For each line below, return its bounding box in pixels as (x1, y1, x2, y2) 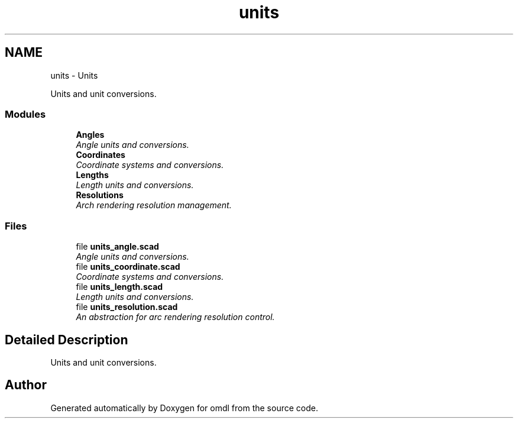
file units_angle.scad (76, 241, 159, 252)
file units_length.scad (76, 282, 163, 292)
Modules (5, 108, 46, 120)
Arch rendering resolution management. (76, 200, 232, 211)
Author (5, 377, 47, 393)
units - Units (50, 70, 98, 80)
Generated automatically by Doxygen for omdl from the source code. (50, 402, 318, 413)
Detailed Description (5, 332, 128, 347)
